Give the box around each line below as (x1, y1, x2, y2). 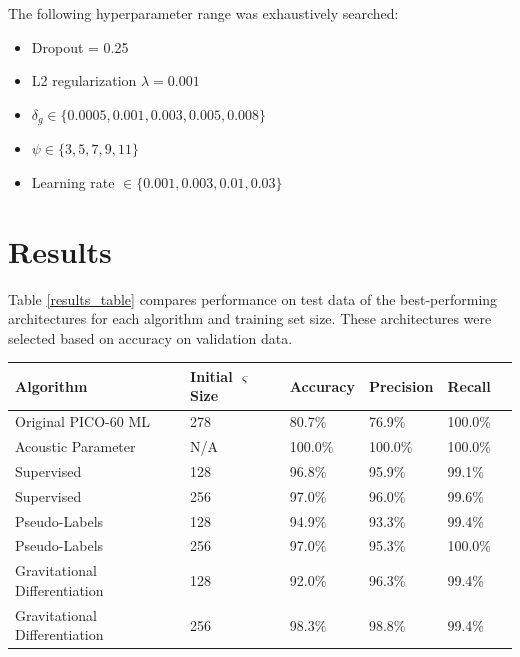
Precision (368, 375, 434, 396)
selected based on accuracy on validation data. (8, 327, 293, 348)
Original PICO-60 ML (15, 411, 151, 432)
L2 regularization (31, 70, 137, 91)
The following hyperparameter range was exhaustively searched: (8, 3, 399, 23)
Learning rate (31, 171, 115, 192)
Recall (447, 375, 491, 396)
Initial (190, 365, 233, 386)
